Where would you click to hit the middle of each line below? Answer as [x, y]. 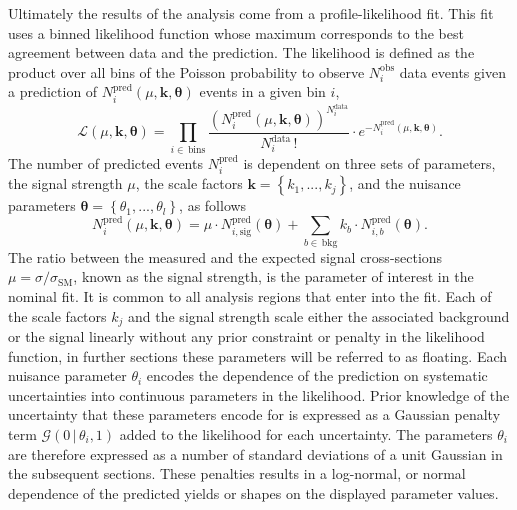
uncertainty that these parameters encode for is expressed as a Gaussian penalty [254, 414]
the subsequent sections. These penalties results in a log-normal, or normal [237, 473]
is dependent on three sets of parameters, [369, 162]
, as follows [213, 205]
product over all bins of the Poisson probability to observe [186, 71]
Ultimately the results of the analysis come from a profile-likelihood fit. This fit [251, 13]
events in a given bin [262, 91]
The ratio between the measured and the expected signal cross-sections [225, 256]
